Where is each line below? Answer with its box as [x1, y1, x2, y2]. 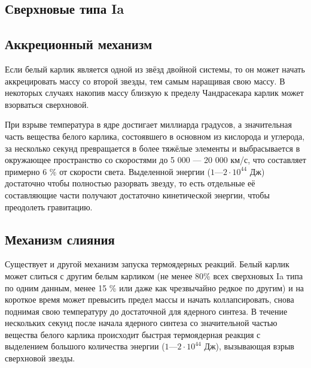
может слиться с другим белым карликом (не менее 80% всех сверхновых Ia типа [5, 269, 303, 282]
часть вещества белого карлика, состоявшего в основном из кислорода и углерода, [5, 129, 305, 142]
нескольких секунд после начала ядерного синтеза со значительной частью [5, 316, 278, 329]
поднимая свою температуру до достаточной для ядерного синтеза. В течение [5, 304, 288, 317]
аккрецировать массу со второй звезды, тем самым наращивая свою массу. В [5, 74, 285, 87]
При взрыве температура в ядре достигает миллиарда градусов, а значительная [5, 118, 292, 131]
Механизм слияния [5, 230, 115, 248]
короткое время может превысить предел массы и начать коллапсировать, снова [5, 293, 294, 306]
